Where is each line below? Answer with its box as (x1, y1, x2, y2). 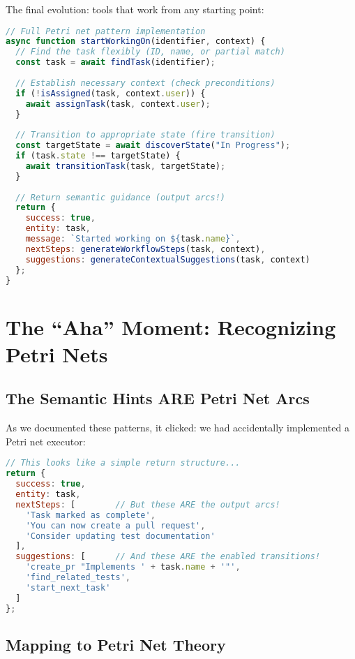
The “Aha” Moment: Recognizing (6, 312, 336, 341)
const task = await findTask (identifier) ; (15, 57, 216, 68)
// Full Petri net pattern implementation (6, 26, 206, 36)
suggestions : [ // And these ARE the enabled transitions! (15, 551, 321, 562)
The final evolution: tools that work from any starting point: (6, 2, 264, 16)
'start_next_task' (25, 582, 111, 593)
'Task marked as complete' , (25, 510, 156, 520)
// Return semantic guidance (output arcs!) (15, 192, 225, 202)
